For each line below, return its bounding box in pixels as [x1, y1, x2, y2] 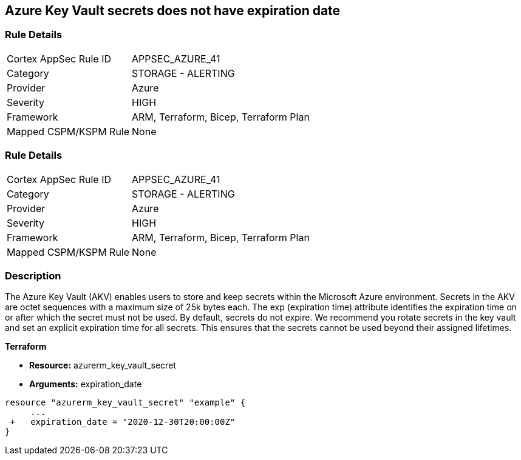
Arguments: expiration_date [29, 379, 142, 390]
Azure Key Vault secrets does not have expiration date [5, 3, 341, 18]
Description [5, 269, 61, 282]
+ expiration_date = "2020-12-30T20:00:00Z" [10, 417, 236, 427]
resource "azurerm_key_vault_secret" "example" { [5, 398, 246, 408]
